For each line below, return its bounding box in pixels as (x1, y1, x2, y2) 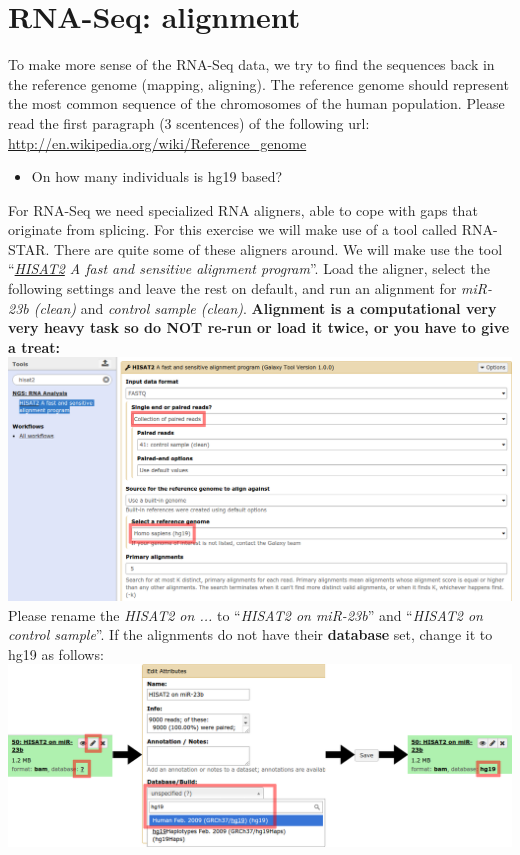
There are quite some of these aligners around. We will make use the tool (54, 238, 503, 259)
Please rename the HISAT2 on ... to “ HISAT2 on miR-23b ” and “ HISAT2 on (8, 604, 483, 625)
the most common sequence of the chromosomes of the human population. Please (8, 93, 505, 114)
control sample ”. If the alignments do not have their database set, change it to (8, 624, 493, 645)
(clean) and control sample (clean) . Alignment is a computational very (33, 297, 497, 318)
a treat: (8, 336, 61, 357)
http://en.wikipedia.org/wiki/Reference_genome (8, 132, 307, 153)
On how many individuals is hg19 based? (31, 166, 283, 187)
